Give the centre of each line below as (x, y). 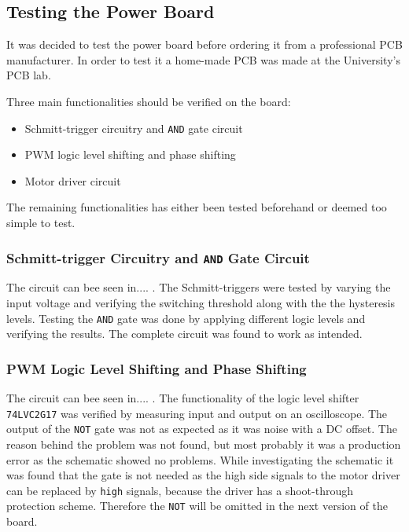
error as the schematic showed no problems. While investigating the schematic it (200, 459)
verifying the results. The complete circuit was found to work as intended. (184, 334)
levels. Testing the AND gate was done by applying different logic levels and (186, 318)
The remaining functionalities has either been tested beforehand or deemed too (197, 207)
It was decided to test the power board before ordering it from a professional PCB (204, 44)
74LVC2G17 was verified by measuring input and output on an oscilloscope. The (197, 413)
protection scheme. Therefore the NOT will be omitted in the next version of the (197, 506)
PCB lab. (29, 75)
